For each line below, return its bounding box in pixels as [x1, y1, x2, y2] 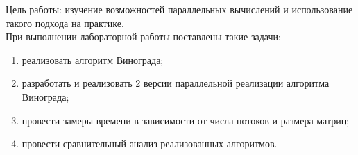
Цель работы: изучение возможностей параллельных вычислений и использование [6, 2, 353, 16]
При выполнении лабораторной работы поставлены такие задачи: [6, 29, 281, 44]
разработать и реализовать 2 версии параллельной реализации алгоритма [22, 76, 330, 90]
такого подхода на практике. [6, 15, 124, 30]
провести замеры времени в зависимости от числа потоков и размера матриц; [22, 113, 350, 127]
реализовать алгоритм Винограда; [22, 52, 164, 67]
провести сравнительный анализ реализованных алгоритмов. [22, 136, 278, 151]
